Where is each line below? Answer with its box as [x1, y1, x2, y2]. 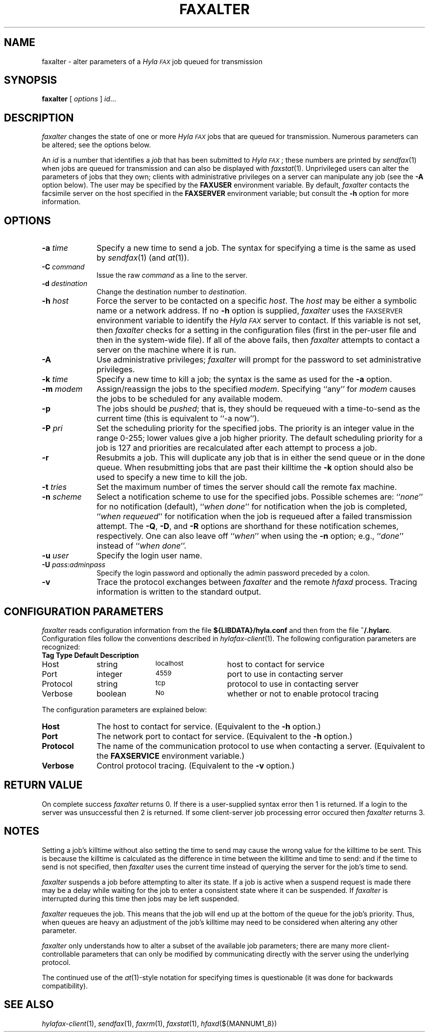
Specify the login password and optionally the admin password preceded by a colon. [96, 569, 370, 578]
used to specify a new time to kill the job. [96, 472, 247, 482]
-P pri [42, 423, 63, 434]
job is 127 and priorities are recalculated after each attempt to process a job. [96, 443, 377, 453]
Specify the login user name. [96, 551, 202, 561]
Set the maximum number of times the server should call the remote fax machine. [96, 482, 397, 492]
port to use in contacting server [227, 669, 343, 679]
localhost [155, 659, 184, 667]
